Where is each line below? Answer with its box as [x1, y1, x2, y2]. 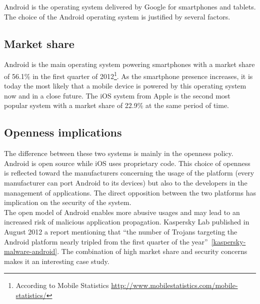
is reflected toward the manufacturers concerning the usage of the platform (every [4, 167, 254, 178]
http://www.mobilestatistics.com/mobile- [111, 280, 238, 290]
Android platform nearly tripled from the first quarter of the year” [4, 236, 208, 246]
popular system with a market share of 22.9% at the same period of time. [4, 100, 229, 110]
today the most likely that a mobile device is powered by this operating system [4, 80, 246, 91]
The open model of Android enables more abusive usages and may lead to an [4, 206, 240, 217]
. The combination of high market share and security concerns [57, 246, 247, 256]
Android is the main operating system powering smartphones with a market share [4, 59, 255, 69]
